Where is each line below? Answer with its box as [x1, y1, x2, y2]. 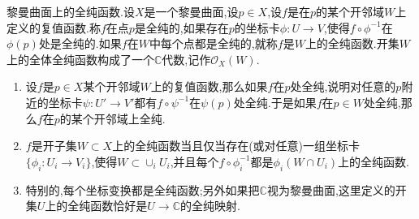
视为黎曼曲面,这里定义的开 [266, 181, 407, 198]
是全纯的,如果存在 [134, 19, 229, 36]
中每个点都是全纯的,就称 [149, 35, 278, 52]
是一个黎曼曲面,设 [144, 3, 239, 19]
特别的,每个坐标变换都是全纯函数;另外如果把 [25, 181, 260, 198]
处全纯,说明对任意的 [290, 78, 396, 95]
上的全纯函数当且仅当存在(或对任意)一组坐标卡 [112, 137, 361, 154]
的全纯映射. [180, 197, 240, 214]
